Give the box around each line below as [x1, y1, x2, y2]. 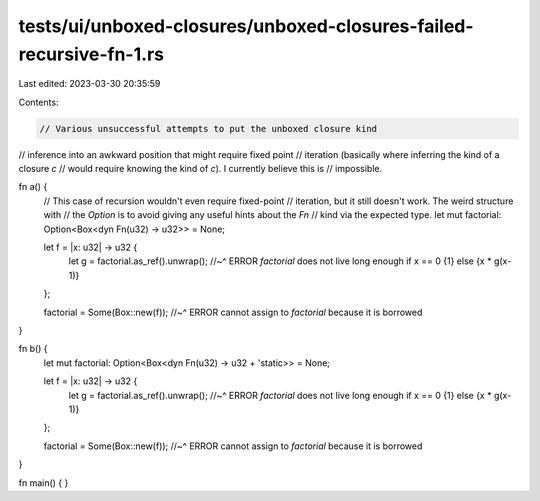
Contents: [18, 96, 59, 108]
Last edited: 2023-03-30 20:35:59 [18, 78, 161, 90]
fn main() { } [18, 476, 69, 489]
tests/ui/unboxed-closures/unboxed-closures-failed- [18, 15, 474, 37]
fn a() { [18, 181, 48, 193]
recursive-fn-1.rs [18, 43, 165, 65]
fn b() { [18, 343, 49, 355]
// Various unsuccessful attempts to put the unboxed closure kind [39, 123, 378, 134]
